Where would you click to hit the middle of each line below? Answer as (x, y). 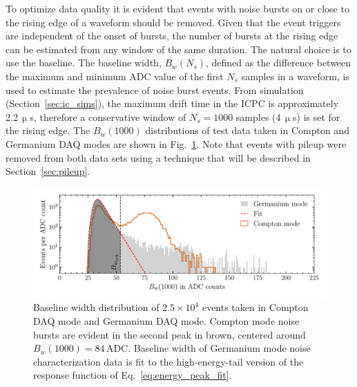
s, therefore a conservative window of (108, 116)
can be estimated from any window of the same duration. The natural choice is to (178, 49)
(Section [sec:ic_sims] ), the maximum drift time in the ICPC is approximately (172, 103)
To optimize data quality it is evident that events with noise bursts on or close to (177, 8)
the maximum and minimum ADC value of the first (115, 76)
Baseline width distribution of (96, 307)
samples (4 (258, 116)
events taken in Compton (255, 307)
